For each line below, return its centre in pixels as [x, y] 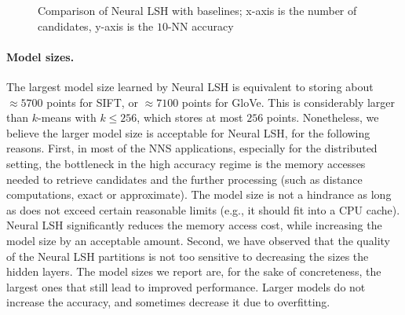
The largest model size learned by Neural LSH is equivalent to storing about [190, 86]
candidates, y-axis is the [96, 26]
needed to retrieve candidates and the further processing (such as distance [184, 179]
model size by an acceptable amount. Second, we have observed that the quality [198, 240]
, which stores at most [190, 117]
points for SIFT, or [92, 102]
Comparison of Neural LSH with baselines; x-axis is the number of [197, 10]
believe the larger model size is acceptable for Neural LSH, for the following [188, 132]
